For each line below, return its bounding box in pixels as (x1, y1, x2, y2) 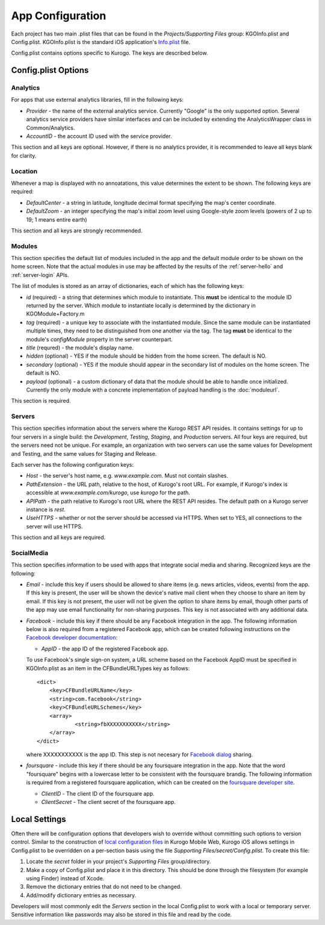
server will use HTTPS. (26, 523, 83, 530)
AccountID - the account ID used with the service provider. (26, 132, 172, 140)
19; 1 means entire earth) (26, 216, 87, 223)
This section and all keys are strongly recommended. (11, 226, 143, 234)
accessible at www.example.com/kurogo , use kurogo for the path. (26, 489, 191, 496)
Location (11, 167, 38, 175)
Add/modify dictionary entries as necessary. (26, 891, 137, 899)
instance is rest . (26, 506, 66, 513)
